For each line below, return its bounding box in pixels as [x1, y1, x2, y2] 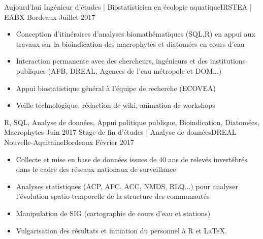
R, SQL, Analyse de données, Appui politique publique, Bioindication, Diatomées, [4, 116, 259, 127]
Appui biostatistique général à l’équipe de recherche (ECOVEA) [16, 82, 216, 93]
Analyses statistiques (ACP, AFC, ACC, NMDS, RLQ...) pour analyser [16, 181, 238, 191]
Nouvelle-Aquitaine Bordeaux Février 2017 [4, 136, 134, 147]
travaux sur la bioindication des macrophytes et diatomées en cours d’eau [16, 38, 245, 49]
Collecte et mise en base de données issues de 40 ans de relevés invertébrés [16, 154, 248, 164]
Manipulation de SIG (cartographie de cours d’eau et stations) [16, 207, 211, 218]
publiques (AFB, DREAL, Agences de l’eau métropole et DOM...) [16, 65, 222, 76]
